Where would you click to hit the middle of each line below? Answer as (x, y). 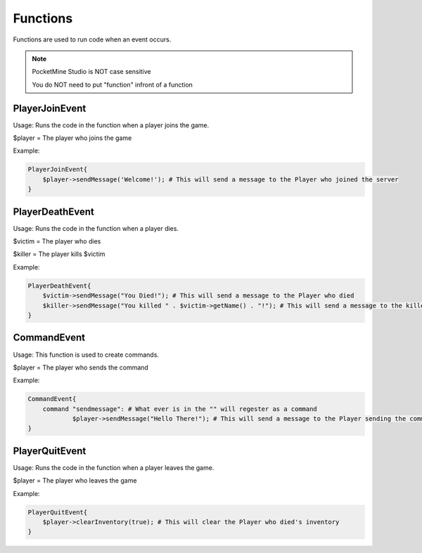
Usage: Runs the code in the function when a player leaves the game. (114, 467)
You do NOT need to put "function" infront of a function (113, 84)
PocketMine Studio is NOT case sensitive (91, 72)
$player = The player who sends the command (81, 367)
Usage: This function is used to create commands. (86, 355)
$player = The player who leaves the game (75, 481)
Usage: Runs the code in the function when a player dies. (96, 228)
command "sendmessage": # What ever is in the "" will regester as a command (180, 409)
